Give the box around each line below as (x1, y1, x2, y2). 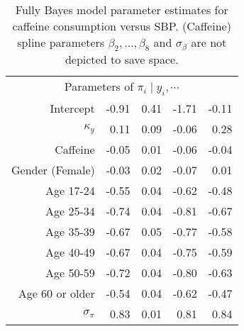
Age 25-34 (45, 203, 95, 220)
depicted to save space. (65, 51, 179, 68)
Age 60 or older (18, 285, 95, 302)
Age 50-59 (45, 264, 95, 281)
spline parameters (17, 34, 105, 50)
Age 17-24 (45, 182, 95, 199)
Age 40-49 (45, 244, 95, 261)
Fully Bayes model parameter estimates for (15, 1, 228, 18)
